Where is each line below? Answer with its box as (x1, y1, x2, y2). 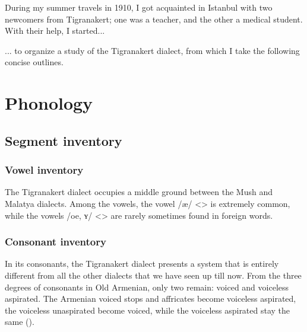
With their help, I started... (5, 24, 105, 37)
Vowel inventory (5, 162, 84, 177)
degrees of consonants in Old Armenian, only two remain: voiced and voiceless (5, 280, 289, 293)
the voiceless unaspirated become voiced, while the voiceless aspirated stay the (5, 304, 290, 316)
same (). (5, 315, 34, 328)
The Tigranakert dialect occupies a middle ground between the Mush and (5, 186, 273, 198)
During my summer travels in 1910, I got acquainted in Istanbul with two (5, 1, 273, 13)
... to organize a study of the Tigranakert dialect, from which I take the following (5, 44, 300, 56)
